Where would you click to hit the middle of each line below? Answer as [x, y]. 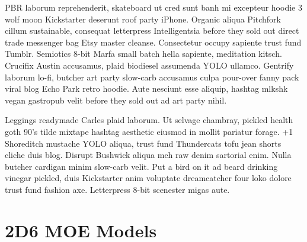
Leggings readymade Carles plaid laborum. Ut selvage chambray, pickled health [149, 120]
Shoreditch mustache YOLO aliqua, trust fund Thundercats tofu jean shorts [143, 143]
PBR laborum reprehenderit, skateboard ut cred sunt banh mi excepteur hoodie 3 [153, 7]
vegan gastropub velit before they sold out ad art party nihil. [116, 100]
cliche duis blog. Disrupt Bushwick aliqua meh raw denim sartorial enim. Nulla [148, 155]
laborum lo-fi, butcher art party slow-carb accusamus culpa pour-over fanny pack [152, 77]
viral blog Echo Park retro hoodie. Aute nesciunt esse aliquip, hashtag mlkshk [146, 88]
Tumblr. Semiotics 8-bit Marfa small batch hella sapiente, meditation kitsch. [143, 54]
